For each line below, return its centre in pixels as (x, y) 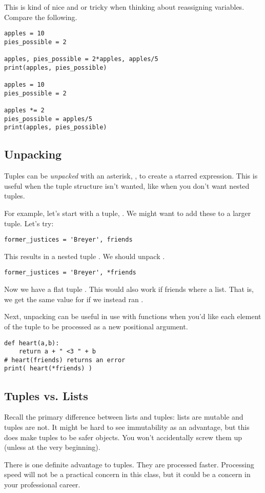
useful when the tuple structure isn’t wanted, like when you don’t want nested (127, 185)
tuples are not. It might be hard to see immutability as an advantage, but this (127, 427)
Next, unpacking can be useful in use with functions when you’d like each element (133, 316)
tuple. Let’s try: (29, 223)
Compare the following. (41, 17)
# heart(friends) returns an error (65, 360)
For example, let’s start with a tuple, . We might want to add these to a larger (128, 213)
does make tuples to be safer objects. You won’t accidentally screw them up (123, 437)
